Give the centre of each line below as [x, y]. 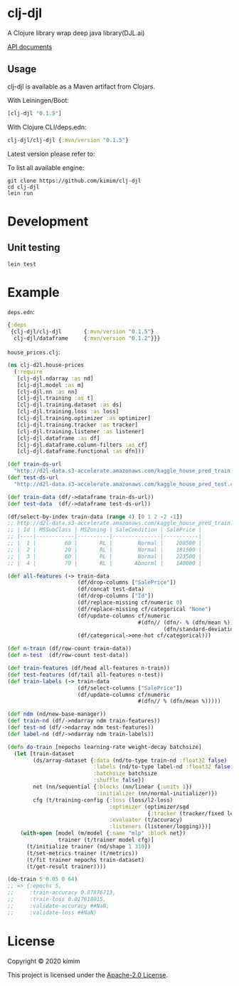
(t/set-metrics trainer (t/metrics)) [82, 853]
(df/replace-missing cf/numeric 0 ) [130, 603]
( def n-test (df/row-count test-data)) [68, 655]
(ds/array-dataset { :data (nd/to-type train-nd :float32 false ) [130, 760]
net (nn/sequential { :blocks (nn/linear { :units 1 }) [113, 787]
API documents [30, 46]
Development [48, 221]
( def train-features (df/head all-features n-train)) [89, 668]
